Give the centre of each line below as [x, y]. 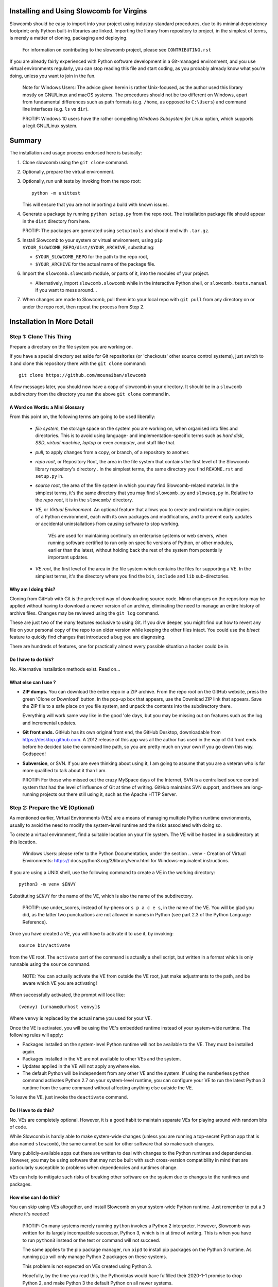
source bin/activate [45, 945]
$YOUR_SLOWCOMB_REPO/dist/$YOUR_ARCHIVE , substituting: [88, 248]
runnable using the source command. [50, 964]
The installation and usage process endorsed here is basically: [76, 153]
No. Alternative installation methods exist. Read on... [65, 669]
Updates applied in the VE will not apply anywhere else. [81, 1066]
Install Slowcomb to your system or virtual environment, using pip [93, 240]
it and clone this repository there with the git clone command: [78, 363]
